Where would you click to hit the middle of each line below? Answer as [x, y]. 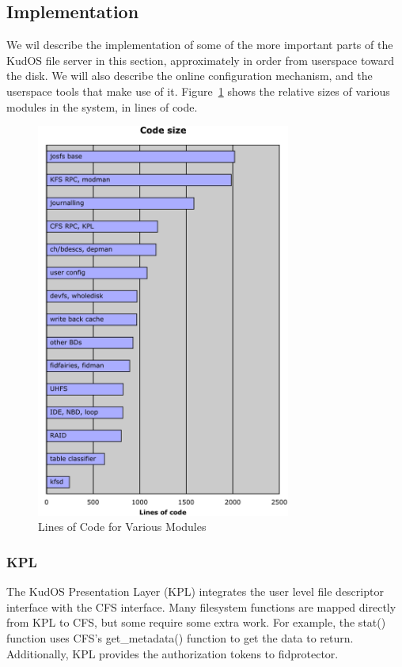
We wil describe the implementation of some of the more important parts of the [200, 45]
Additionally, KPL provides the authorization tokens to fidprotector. [173, 653]
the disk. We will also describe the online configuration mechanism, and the [190, 76]
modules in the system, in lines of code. [102, 106]
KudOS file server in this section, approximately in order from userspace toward [200, 60]
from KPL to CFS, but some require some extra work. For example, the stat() [196, 622]
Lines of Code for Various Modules [122, 527]
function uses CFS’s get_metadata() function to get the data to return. [180, 637]
